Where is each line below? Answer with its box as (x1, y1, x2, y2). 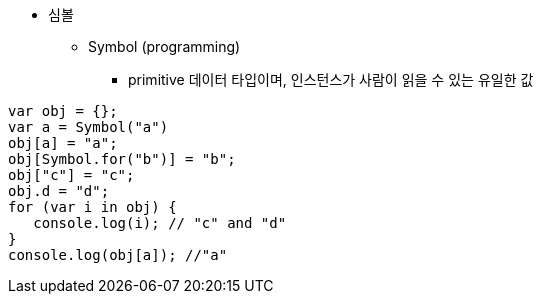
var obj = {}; (8, 103, 118, 119)
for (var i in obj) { (8, 199, 177, 215)
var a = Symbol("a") (8, 119, 169, 135)
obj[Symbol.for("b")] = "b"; (8, 151, 236, 167)
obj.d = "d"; (8, 183, 110, 199)
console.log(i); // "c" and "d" (33, 215, 287, 231)
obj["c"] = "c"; (8, 167, 135, 183)
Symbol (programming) (88, 38, 241, 55)
